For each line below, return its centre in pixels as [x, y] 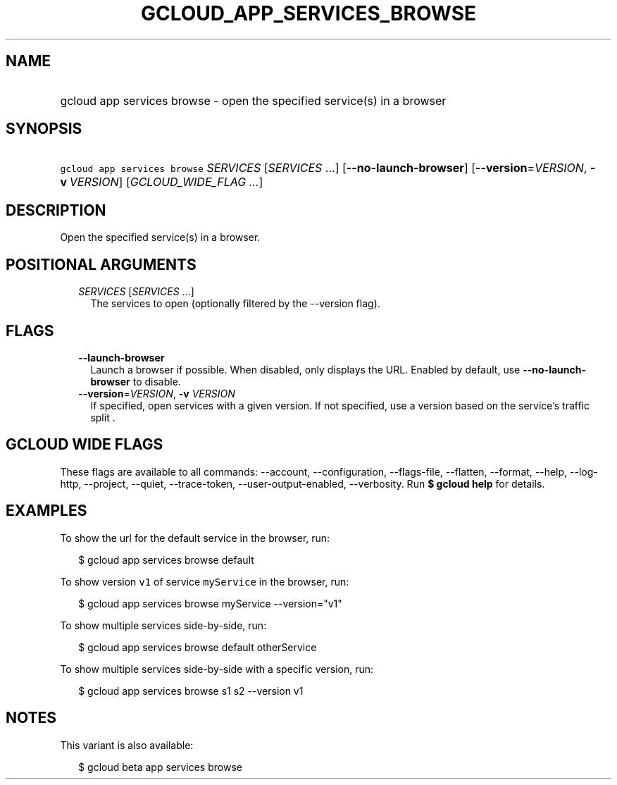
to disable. [157, 381]
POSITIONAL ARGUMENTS [101, 264]
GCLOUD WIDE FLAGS [85, 445]
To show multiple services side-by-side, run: [163, 625]
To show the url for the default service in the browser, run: [195, 538]
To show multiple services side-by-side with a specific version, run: [217, 669]
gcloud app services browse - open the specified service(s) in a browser [253, 100]
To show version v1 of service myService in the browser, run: [205, 581]
